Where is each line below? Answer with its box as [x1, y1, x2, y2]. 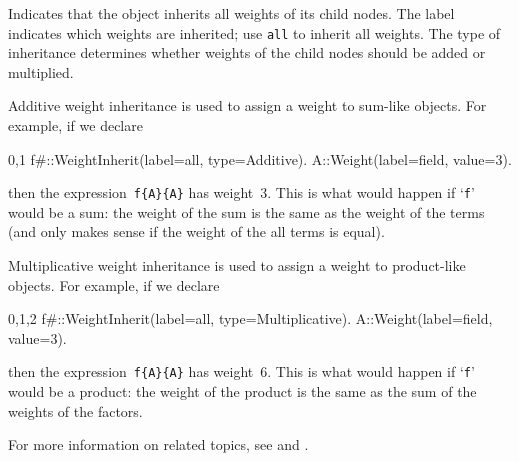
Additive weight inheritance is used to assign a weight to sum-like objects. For [8, 95, 487, 116]
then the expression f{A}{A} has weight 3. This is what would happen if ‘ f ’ [8, 182, 475, 203]
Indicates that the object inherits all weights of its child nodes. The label [8, 3, 455, 23]
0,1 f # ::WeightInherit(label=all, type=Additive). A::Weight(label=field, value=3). [8, 148, 512, 169]
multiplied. [8, 61, 74, 82]
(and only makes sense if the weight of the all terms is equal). [8, 221, 385, 242]
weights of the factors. [8, 400, 143, 421]
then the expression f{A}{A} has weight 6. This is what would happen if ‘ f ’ [8, 361, 475, 382]
